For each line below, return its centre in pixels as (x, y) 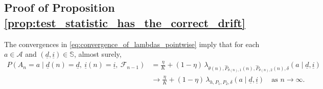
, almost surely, (98, 54)
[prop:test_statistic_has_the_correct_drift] (125, 22)
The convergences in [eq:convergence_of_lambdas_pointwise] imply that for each (132, 44)
